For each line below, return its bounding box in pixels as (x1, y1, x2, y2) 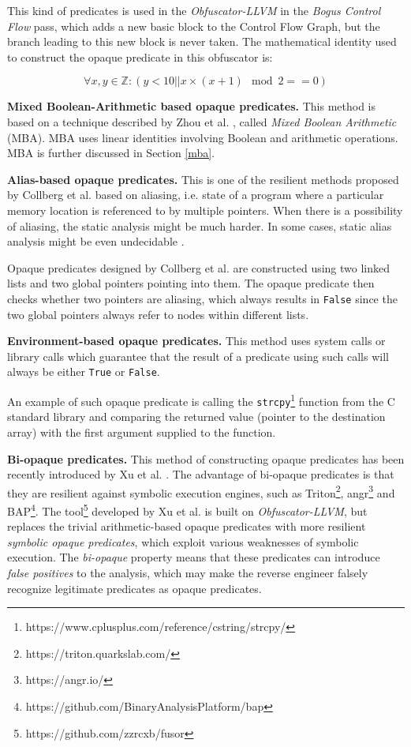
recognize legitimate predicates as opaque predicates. (7, 580, 262, 596)
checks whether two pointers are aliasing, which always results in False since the (7, 290, 398, 306)
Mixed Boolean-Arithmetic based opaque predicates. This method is (7, 98, 376, 114)
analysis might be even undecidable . (7, 233, 185, 250)
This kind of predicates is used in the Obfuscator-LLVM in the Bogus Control (7, 2, 381, 18)
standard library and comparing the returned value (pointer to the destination (7, 408, 386, 425)
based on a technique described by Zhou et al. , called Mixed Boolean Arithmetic (7, 113, 397, 130)
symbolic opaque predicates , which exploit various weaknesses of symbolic (7, 533, 359, 550)
